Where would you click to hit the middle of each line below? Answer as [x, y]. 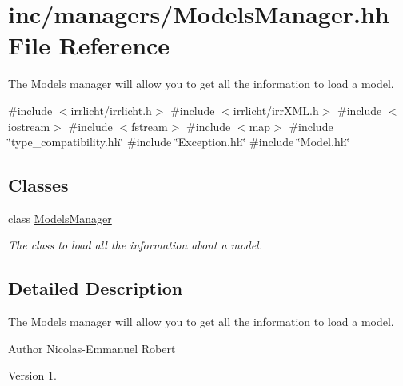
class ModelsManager [60, 218]
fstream [150, 126]
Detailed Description [96, 288]
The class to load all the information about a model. [135, 245]
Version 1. [32, 375]
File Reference [89, 45]
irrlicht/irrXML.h [276, 110]
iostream [29, 126]
